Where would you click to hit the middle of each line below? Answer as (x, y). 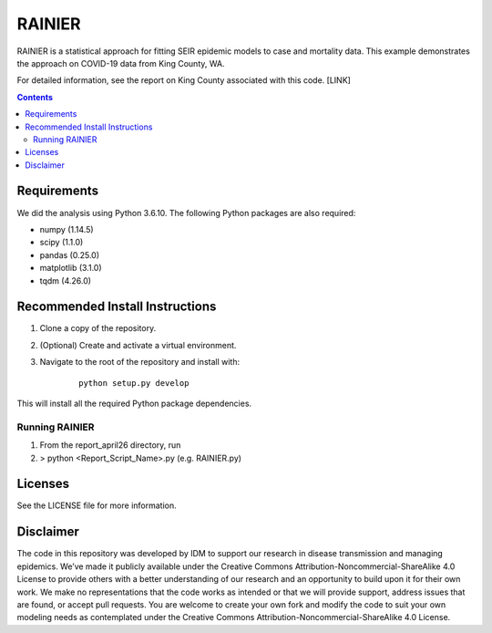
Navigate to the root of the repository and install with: (140, 362)
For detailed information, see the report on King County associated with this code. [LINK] (184, 80)
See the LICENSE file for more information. (97, 505)
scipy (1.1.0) (61, 243)
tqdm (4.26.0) (65, 280)
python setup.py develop (134, 383)
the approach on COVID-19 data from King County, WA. (121, 63)
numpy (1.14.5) (67, 229)
